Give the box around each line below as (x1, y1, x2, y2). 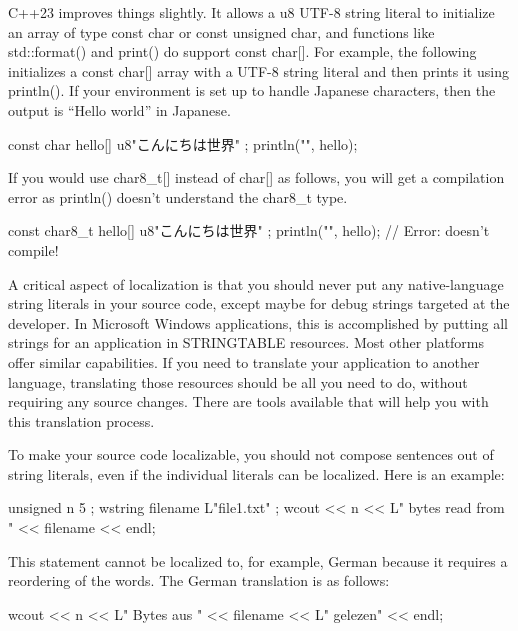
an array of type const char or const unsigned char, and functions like (8, 21, 435, 42)
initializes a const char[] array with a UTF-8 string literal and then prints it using (8, 60, 509, 81)
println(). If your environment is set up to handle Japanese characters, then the (8, 80, 496, 101)
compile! (8, 239, 59, 260)
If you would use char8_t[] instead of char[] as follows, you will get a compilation (8, 167, 505, 188)
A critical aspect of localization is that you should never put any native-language (8, 273, 504, 294)
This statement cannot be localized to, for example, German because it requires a (8, 550, 508, 571)
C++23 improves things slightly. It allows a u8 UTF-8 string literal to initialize (8, 2, 495, 22)
